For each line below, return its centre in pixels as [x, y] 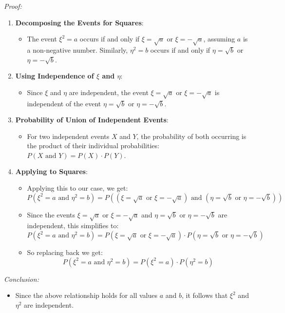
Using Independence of [55, 76]
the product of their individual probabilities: [93, 146]
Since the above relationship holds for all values [86, 295]
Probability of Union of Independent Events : [92, 120]
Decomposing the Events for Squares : [79, 22]
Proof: [13, 6]
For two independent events [68, 136]
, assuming [219, 39]
